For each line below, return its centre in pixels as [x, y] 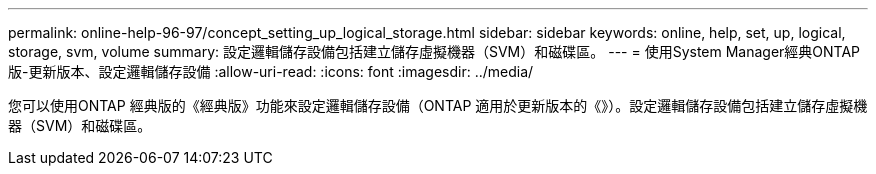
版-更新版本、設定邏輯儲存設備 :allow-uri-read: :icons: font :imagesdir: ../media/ [271, 71]
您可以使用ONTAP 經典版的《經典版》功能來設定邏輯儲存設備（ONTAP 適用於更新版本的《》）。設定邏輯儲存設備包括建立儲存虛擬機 [438, 105]
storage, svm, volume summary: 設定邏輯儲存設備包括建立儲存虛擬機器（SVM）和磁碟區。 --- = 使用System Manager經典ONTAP [434, 51]
